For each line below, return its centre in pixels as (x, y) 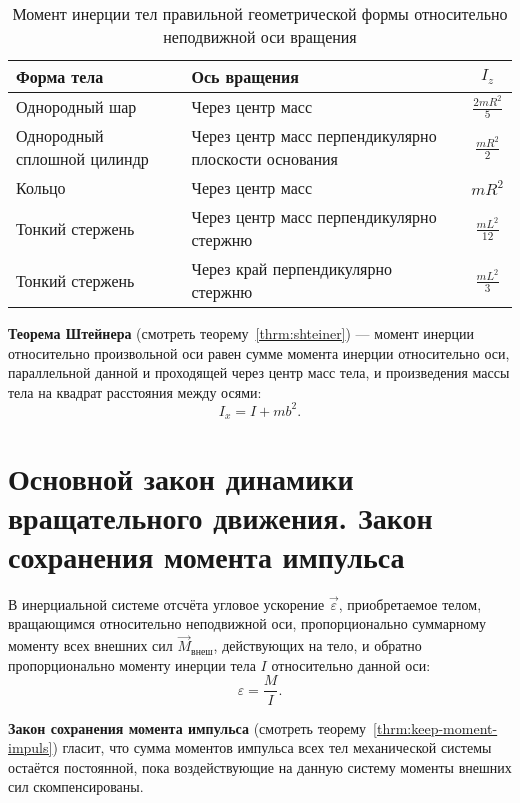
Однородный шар (76, 106)
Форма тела (60, 76)
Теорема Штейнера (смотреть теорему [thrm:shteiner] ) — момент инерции (241, 333)
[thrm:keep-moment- (435, 727)
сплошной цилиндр (82, 159)
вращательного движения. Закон (220, 516)
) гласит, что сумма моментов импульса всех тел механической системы (272, 747)
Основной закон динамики (181, 477)
